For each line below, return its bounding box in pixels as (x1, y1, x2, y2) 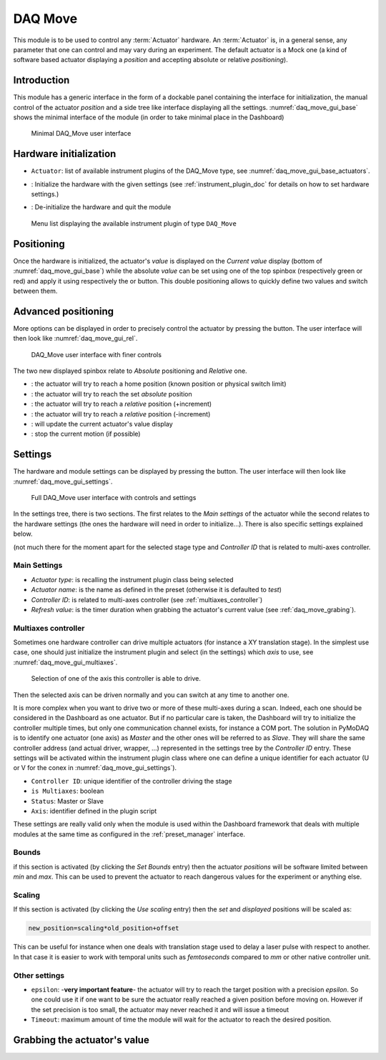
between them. (13, 286, 58, 295)
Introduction (13, 74, 70, 86)
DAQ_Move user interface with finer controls (31, 350, 162, 359)
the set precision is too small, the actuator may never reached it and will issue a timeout (31, 1005, 289, 1014)
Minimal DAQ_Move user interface (31, 129, 132, 138)
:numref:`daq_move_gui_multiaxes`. (13, 658, 118, 666)
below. (13, 529, 33, 539)
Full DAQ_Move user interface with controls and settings (31, 494, 197, 502)
